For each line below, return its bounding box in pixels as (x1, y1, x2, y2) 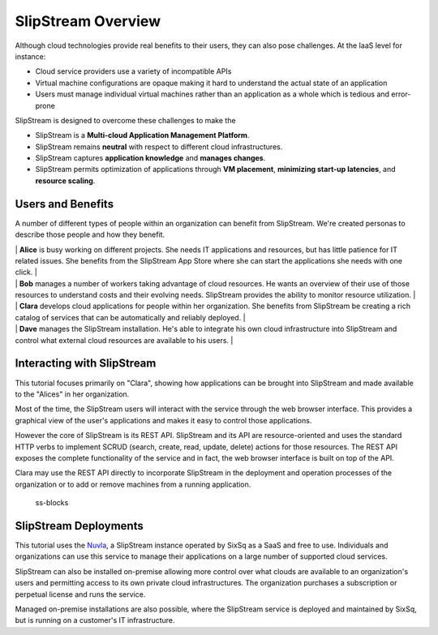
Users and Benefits (15, 197, 114, 211)
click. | (15, 268, 38, 277)
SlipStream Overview (15, 12, 161, 30)
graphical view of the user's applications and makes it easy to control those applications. (15, 415, 312, 425)
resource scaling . (35, 175, 96, 186)
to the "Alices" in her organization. (15, 389, 130, 399)
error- (390, 89, 411, 99)
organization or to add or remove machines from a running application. (15, 479, 251, 489)
